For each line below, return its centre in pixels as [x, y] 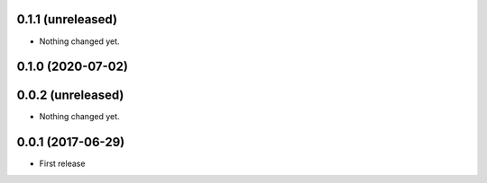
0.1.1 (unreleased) [67, 19]
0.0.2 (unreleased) [70, 96]
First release [62, 164]
